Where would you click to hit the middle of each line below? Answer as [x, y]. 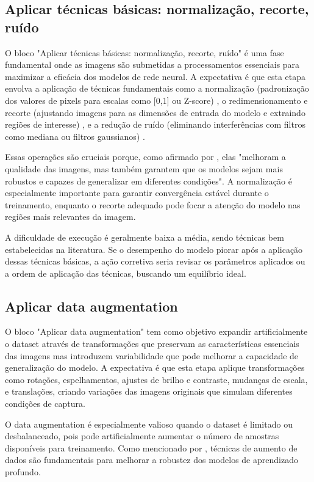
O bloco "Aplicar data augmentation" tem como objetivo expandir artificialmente [156, 331]
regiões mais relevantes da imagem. [70, 217]
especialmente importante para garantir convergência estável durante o [137, 193]
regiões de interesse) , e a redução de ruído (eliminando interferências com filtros [155, 124]
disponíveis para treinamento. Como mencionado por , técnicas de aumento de [151, 447]
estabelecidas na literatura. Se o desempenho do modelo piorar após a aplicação [154, 249]
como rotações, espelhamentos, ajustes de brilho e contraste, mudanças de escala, [156, 379]
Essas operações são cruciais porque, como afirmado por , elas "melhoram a [145, 157]
